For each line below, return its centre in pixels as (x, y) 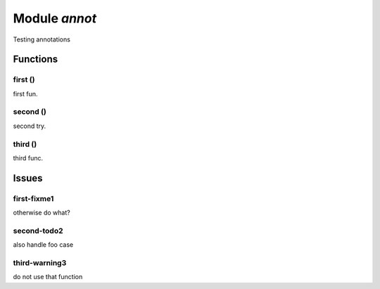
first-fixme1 (33, 198)
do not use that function (48, 277)
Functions (36, 59)
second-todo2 (38, 231)
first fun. (25, 94)
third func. (28, 158)
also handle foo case (43, 245)
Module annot (55, 18)
